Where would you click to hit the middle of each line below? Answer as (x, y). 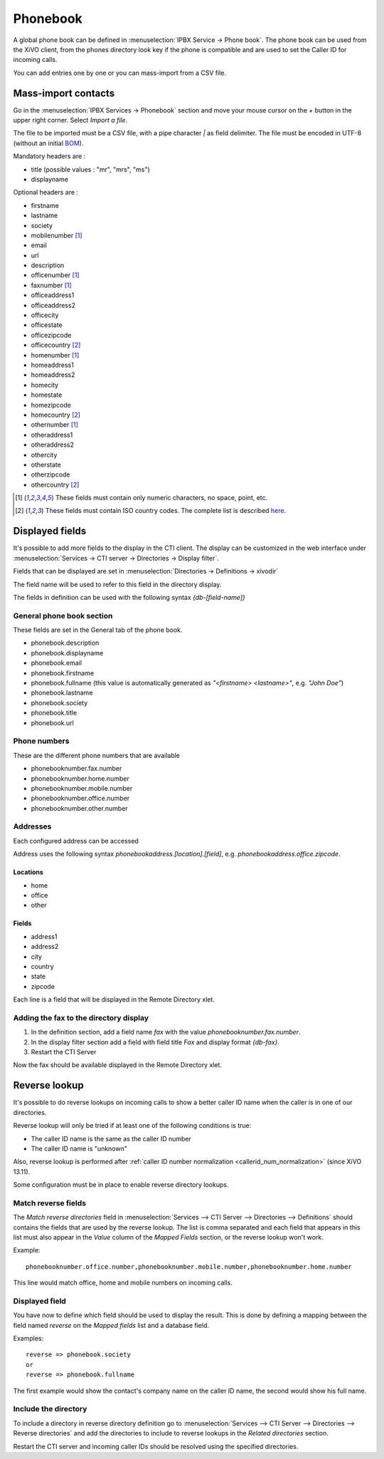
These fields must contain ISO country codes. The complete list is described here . (166, 511)
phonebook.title (54, 713)
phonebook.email (56, 663)
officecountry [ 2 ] (56, 345)
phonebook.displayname (67, 653)
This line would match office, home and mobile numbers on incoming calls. (123, 1283)
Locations (28, 872)
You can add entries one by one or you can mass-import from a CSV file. (120, 73)
